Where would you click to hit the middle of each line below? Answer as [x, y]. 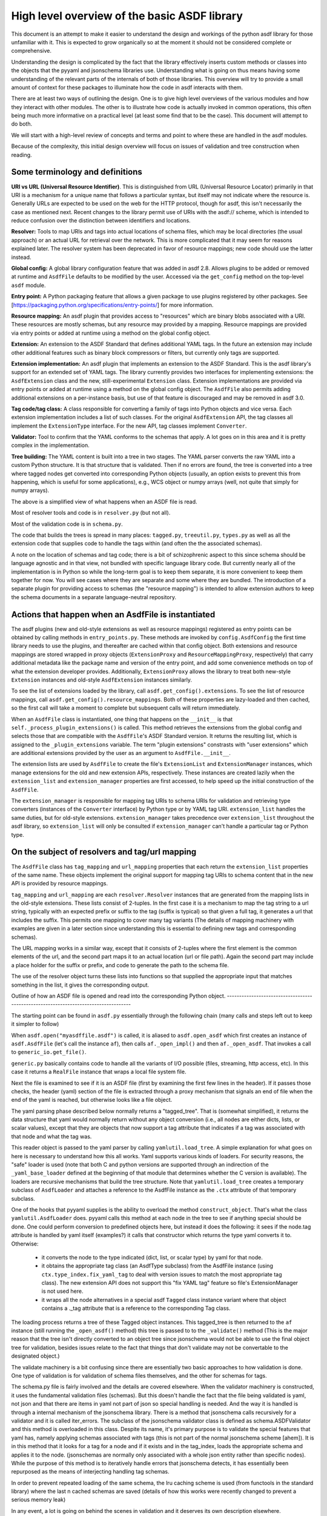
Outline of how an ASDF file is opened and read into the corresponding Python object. [118, 996]
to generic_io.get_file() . [49, 1052]
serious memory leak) [38, 1500]
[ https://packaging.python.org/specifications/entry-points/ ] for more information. [112, 305]
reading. [22, 155]
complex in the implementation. [51, 445]
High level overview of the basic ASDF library [127, 16]
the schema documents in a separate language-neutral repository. [94, 597]
